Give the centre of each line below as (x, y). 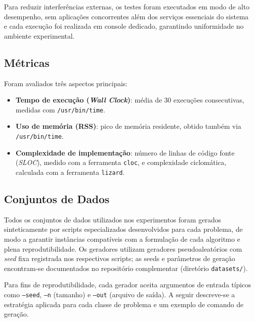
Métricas (27, 62)
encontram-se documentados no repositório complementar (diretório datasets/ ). (126, 268)
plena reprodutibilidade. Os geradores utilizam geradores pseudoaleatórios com (123, 248)
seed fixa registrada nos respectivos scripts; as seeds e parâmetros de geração (120, 258)
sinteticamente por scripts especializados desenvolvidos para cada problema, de (123, 229)
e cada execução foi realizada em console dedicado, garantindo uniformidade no (124, 26)
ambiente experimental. (39, 35)
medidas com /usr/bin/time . (60, 109)
